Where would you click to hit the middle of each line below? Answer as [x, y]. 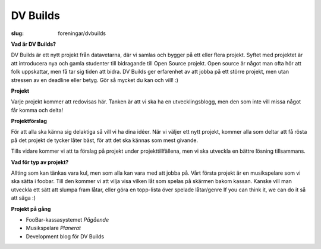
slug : [17, 33]
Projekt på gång [31, 209]
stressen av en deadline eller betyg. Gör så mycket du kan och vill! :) [95, 80]
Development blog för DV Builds [65, 236]
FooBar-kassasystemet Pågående [67, 219]
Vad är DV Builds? [34, 44]
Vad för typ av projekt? [40, 162]
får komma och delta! [37, 110]
